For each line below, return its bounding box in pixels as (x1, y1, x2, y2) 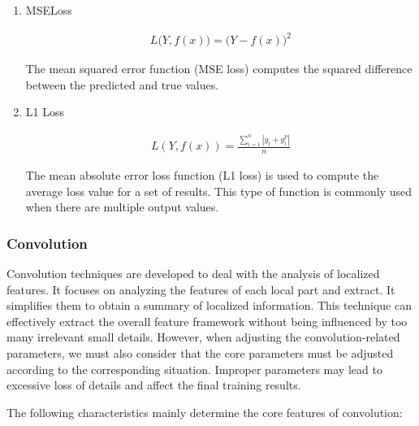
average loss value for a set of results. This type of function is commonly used (25, 182, 412, 199)
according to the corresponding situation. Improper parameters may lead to (6, 360, 382, 377)
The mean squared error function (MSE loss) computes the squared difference (25, 60, 413, 77)
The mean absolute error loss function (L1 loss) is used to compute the (25, 167, 379, 184)
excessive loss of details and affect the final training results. (6, 376, 301, 393)
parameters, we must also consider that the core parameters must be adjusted (6, 345, 394, 362)
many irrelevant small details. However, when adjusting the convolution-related (6, 328, 400, 346)
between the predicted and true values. (25, 76, 219, 93)
